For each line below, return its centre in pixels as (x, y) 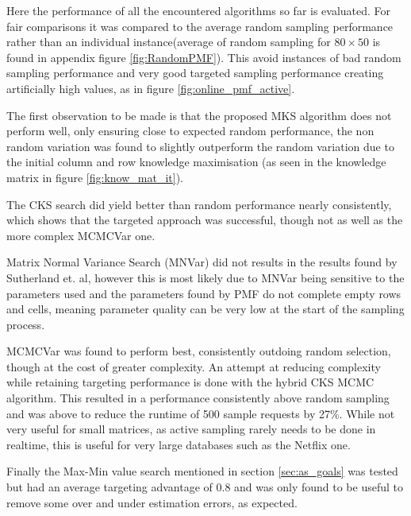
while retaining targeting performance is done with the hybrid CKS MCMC (190, 382)
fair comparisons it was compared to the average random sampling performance (200, 26)
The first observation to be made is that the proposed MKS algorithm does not (199, 115)
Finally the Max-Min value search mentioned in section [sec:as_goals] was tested (202, 471)
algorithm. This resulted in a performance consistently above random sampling (198, 398)
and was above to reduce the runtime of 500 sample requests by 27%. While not (201, 413)
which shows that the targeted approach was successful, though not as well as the (205, 220)
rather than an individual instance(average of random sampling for (169, 42)
